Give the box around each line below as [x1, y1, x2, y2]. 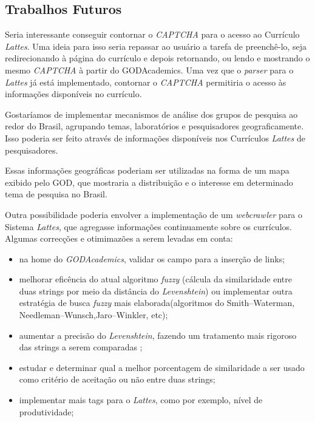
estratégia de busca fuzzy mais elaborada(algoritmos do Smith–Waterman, [19, 296, 295, 309]
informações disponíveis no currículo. [5, 87, 142, 100]
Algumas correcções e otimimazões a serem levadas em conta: [5, 232, 233, 245]
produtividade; [19, 405, 74, 418]
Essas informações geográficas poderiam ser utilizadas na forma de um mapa [5, 164, 290, 177]
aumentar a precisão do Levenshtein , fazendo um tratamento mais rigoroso [19, 328, 297, 341]
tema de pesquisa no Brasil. [5, 188, 107, 200]
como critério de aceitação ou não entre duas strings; [19, 373, 215, 386]
